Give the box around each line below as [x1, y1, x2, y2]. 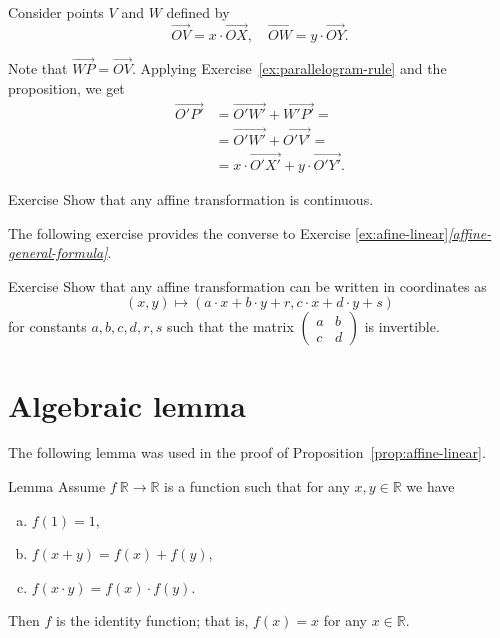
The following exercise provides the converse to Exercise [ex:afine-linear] [8, 222, 449, 243]
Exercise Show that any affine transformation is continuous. [8, 188, 374, 209]
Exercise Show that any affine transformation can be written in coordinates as [8, 275, 487, 296]
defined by [166, 2, 230, 22]
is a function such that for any [164, 476, 350, 497]
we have [406, 476, 455, 497]
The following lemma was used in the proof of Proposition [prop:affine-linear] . [8, 442, 486, 463]
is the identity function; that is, [56, 610, 249, 631]
